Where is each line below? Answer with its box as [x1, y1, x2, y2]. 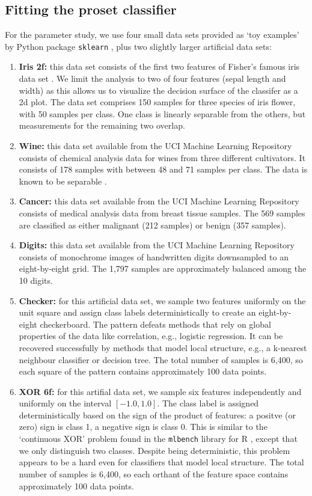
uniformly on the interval [19, 397, 112, 409]
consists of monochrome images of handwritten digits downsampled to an [19, 250, 289, 263]
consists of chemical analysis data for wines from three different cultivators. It [19, 151, 306, 164]
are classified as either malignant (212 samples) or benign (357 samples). [19, 218, 286, 231]
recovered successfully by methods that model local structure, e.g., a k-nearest [19, 341, 307, 354]
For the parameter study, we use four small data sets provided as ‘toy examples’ [5, 28, 299, 41]
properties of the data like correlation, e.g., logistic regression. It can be [19, 329, 283, 342]
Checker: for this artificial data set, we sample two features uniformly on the [19, 294, 306, 307]
